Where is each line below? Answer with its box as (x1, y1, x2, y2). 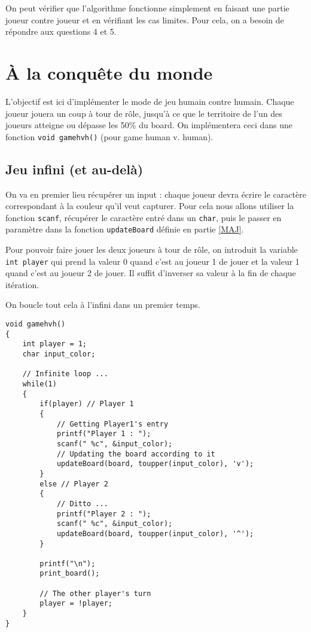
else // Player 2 (39, 479, 108, 488)
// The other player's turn (39, 589, 151, 598)
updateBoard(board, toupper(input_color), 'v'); (56, 459, 254, 468)
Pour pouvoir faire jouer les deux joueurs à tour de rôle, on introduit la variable (5, 243, 298, 256)
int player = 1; (22, 340, 87, 349)
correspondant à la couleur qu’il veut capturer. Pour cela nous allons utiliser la (5, 199, 294, 212)
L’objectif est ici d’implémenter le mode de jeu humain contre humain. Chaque (5, 95, 294, 107)
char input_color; (22, 350, 96, 359)
